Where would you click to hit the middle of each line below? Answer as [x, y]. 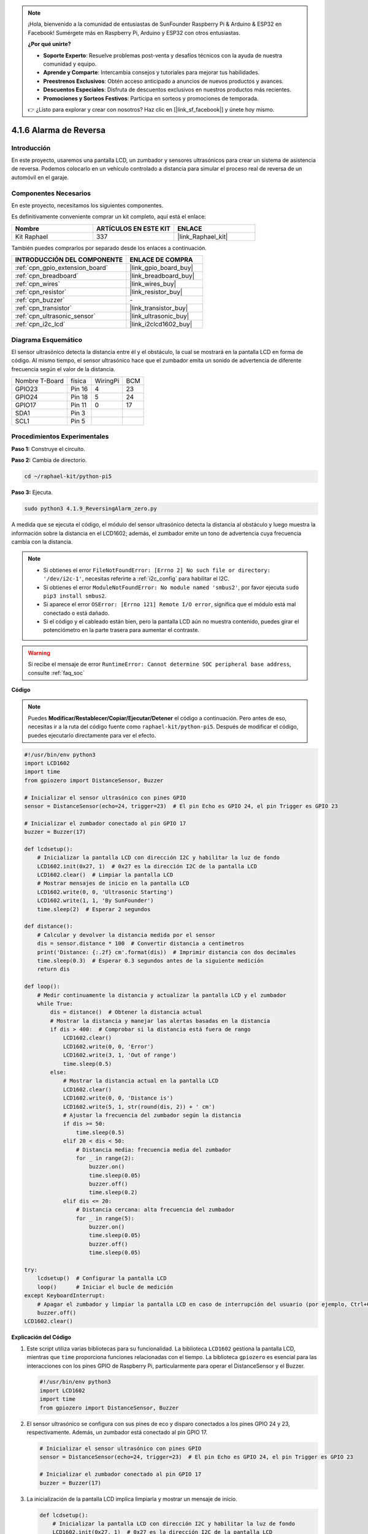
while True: [55, 1004]
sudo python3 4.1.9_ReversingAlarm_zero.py [91, 509]
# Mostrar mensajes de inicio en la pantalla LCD [113, 883]
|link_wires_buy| [153, 284]
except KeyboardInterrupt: [65, 1296]
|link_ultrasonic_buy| [159, 316]
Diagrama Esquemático [47, 339]
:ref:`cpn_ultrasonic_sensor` [55, 316]
